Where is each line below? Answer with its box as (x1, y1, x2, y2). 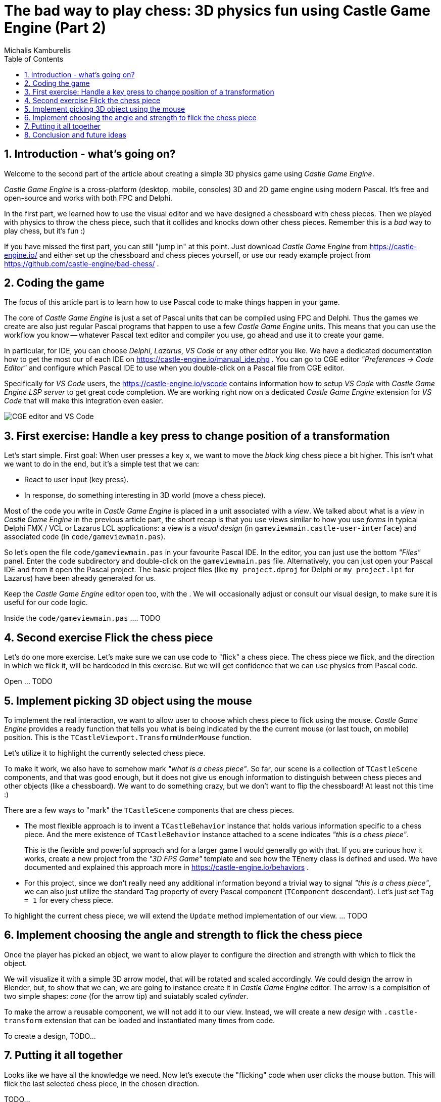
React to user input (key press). (24, 475, 129, 484)
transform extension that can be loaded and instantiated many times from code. (4, 1016, 275, 1025)
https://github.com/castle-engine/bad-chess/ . (4, 259, 159, 268)
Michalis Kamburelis (4, 45, 71, 55)
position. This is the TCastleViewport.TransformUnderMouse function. (4, 732, 252, 742)
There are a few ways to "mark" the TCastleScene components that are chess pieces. (4, 805, 295, 814)
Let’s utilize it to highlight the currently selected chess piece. (4, 748, 206, 757)
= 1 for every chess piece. (24, 895, 114, 904)
